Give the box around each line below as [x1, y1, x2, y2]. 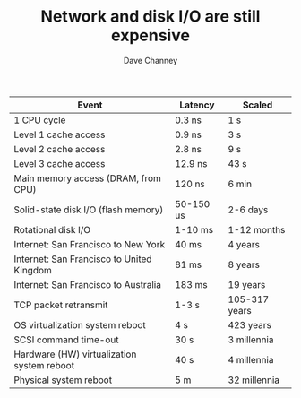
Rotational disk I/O [13, 223, 91, 236]
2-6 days [228, 203, 269, 216]
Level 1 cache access [13, 128, 106, 141]
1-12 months [228, 223, 286, 236]
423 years [228, 318, 271, 331]
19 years [228, 278, 266, 290]
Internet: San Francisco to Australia [13, 278, 161, 290]
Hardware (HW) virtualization [13, 348, 137, 360]
